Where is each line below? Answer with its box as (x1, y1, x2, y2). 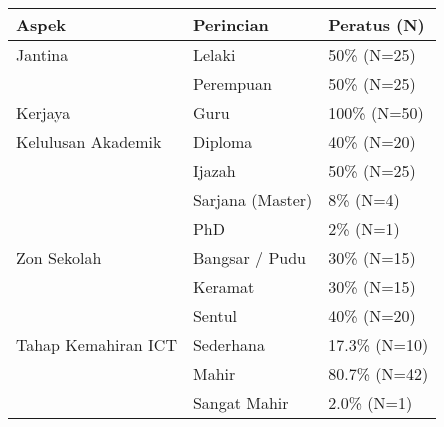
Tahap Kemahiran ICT (16, 333, 177, 356)
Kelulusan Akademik (16, 130, 162, 153)
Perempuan (192, 72, 272, 95)
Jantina (16, 43, 69, 66)
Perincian (192, 13, 269, 36)
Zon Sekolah (16, 246, 102, 269)
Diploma (192, 130, 253, 153)
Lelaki (192, 43, 236, 66)
